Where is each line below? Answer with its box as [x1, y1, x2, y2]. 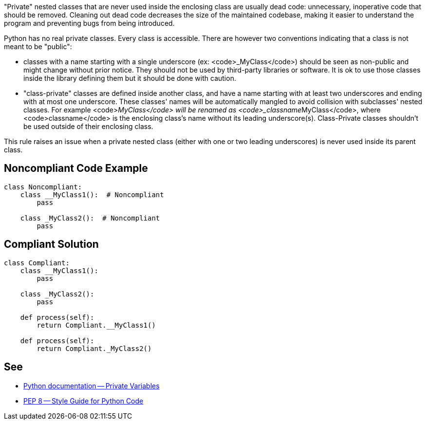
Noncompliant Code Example [4, 162, 148, 175]
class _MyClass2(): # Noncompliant [20, 214, 160, 222]
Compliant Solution [4, 238, 99, 251]
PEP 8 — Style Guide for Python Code [23, 396, 144, 405]
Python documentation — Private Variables [23, 381, 160, 390]
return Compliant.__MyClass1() [37, 321, 156, 329]
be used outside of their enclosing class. [23, 122, 153, 130]
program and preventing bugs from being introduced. [4, 19, 175, 27]
